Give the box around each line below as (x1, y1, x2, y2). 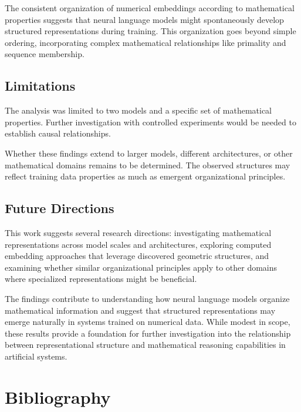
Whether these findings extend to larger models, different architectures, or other (5, 147, 293, 159)
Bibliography (5, 384, 111, 408)
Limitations (5, 77, 76, 95)
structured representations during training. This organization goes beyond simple (5, 25, 296, 37)
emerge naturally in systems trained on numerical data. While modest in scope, (5, 315, 290, 328)
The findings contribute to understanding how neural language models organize (5, 292, 290, 304)
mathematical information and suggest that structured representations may (5, 304, 276, 316)
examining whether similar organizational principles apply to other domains (5, 261, 278, 273)
